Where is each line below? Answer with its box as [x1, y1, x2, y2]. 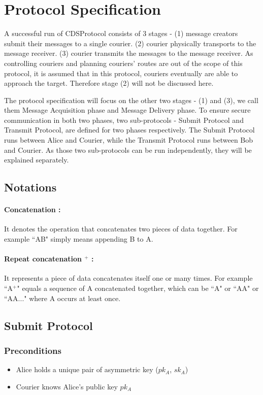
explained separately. [4, 154, 69, 165]
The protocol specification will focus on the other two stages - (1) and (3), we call [4, 94, 258, 105]
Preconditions [4, 344, 61, 356]
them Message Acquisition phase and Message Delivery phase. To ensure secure [4, 105, 251, 115]
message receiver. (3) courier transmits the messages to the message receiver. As [4, 48, 253, 58]
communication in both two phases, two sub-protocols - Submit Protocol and [4, 114, 244, 125]
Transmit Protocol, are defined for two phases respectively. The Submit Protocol [4, 124, 255, 135]
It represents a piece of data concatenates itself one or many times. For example [4, 273, 253, 283]
